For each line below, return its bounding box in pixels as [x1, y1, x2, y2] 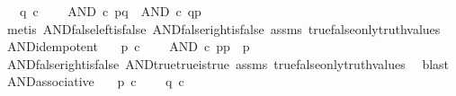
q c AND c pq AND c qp [19, 2, 201, 20]
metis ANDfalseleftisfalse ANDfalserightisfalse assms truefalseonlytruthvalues [6, 19, 441, 38]
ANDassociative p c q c [6, 72, 184, 91]
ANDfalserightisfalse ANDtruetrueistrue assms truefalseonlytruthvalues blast [6, 54, 450, 73]
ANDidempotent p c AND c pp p [6, 37, 250, 56]
